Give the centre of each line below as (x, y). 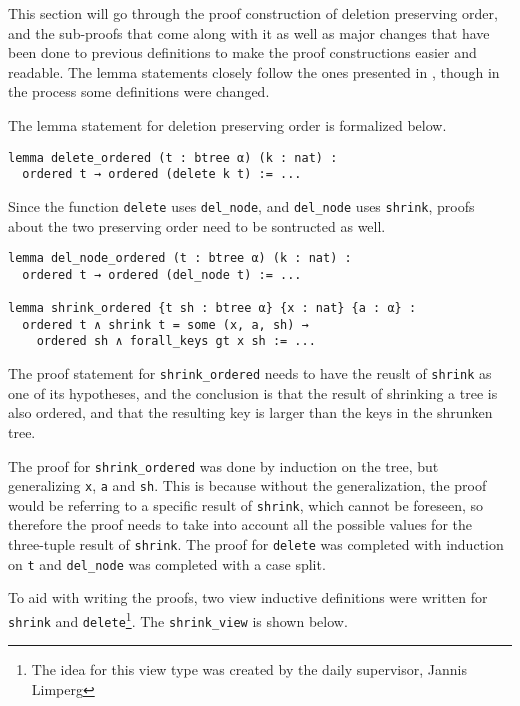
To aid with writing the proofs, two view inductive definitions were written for (248, 597)
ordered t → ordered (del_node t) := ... (162, 274)
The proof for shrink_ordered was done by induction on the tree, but (223, 465)
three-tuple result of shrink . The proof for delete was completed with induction (256, 544)
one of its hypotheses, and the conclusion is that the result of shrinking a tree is (253, 392)
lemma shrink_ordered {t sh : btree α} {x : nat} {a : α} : (212, 308)
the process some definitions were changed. (139, 91)
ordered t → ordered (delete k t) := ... (162, 174)
